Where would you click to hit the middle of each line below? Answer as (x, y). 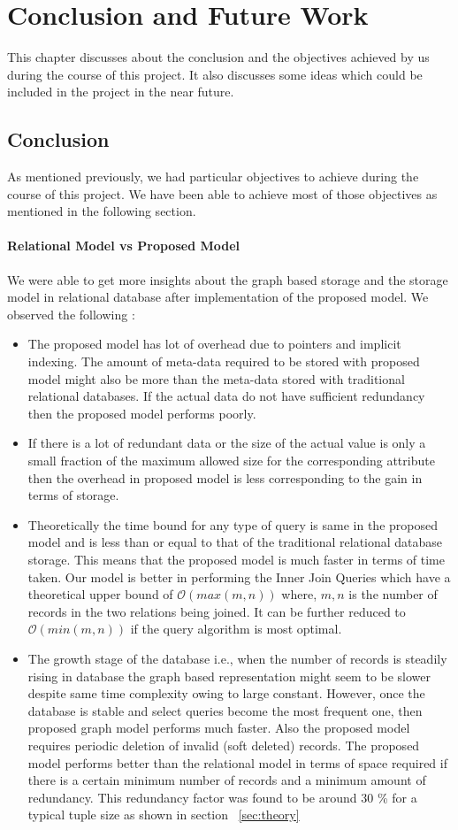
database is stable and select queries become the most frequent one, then (225, 710)
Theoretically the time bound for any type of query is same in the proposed (233, 524)
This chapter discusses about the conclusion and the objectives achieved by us (218, 57)
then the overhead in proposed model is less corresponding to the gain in (225, 477)
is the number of (393, 594)
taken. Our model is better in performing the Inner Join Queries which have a (239, 576)
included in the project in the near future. (121, 92)
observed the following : (71, 314)
